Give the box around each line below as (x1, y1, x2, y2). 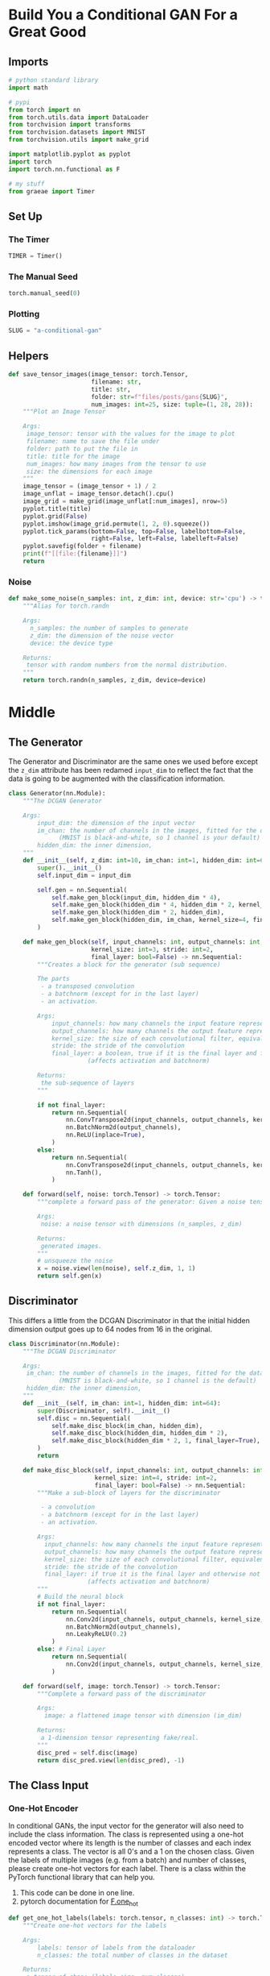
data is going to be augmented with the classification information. (8, 774, 226, 783)
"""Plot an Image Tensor (22, 408, 106, 416)
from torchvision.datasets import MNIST (8, 128, 146, 136)
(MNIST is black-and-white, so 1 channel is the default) (59, 1376, 257, 1385)
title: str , (91, 385, 131, 393)
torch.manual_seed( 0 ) (8, 289, 81, 297)
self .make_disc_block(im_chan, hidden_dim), (51, 1422, 203, 1430)
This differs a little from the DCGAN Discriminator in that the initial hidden (8, 1315, 251, 1325)
